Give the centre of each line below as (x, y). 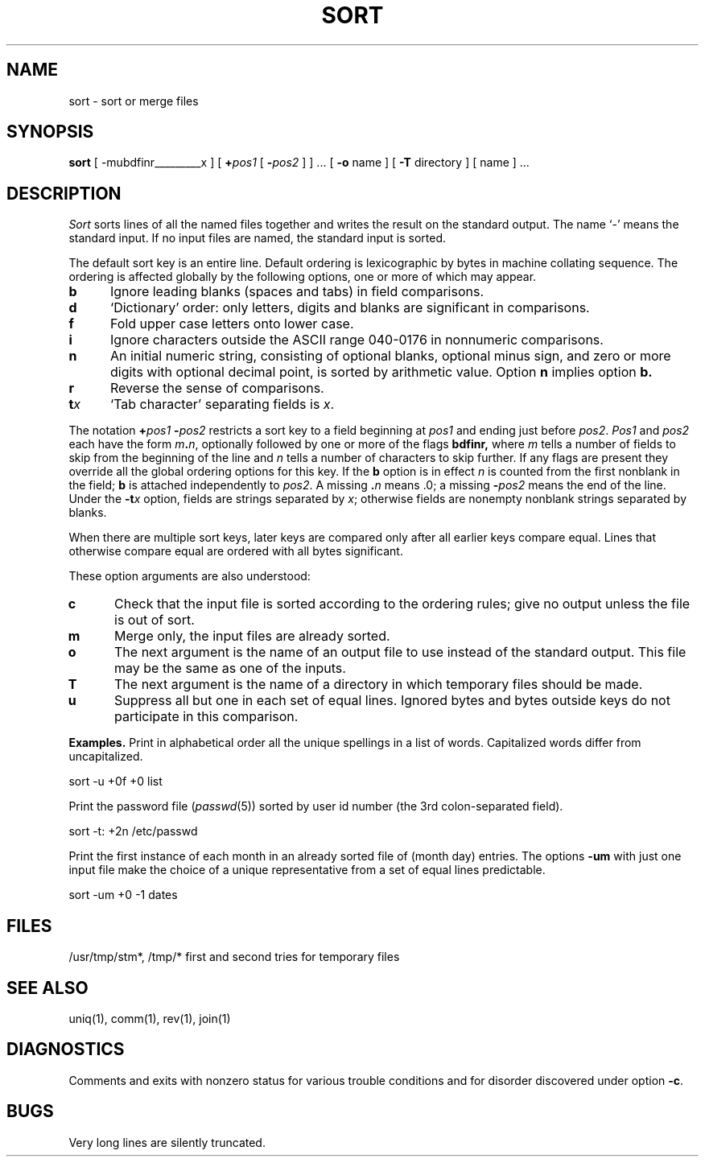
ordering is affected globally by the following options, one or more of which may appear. (303, 277)
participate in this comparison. (206, 717)
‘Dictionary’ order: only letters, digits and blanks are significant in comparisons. (350, 308)
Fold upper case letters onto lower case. (232, 324)
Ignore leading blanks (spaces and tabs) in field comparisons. (297, 292)
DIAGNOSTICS (66, 1050)
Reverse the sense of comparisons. (217, 388)
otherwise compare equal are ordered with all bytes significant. (236, 551)
